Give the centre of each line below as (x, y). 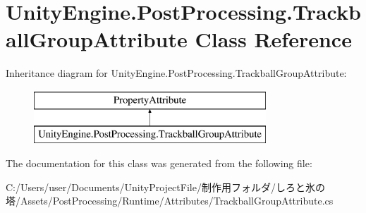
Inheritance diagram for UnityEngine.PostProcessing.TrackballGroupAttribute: (176, 73)
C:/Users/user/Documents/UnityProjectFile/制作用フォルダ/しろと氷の (165, 187)
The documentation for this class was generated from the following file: (159, 163)
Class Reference (273, 39)
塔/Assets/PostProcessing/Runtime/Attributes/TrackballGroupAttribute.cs (170, 201)
